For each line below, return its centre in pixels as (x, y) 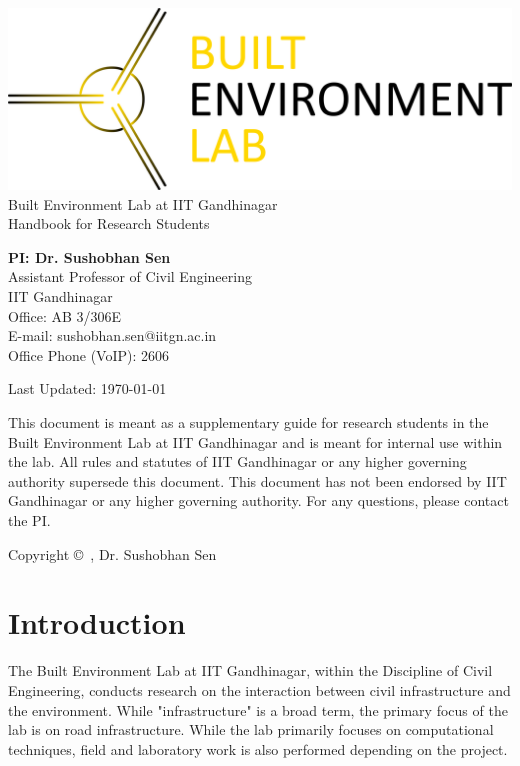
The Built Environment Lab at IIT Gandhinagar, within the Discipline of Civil (250, 670)
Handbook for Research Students (109, 223)
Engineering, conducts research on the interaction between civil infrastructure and (259, 689)
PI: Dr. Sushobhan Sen (89, 256)
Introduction (97, 622)
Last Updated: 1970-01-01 (87, 388)
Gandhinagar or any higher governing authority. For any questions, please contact (258, 500)
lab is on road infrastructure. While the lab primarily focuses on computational (251, 729)
